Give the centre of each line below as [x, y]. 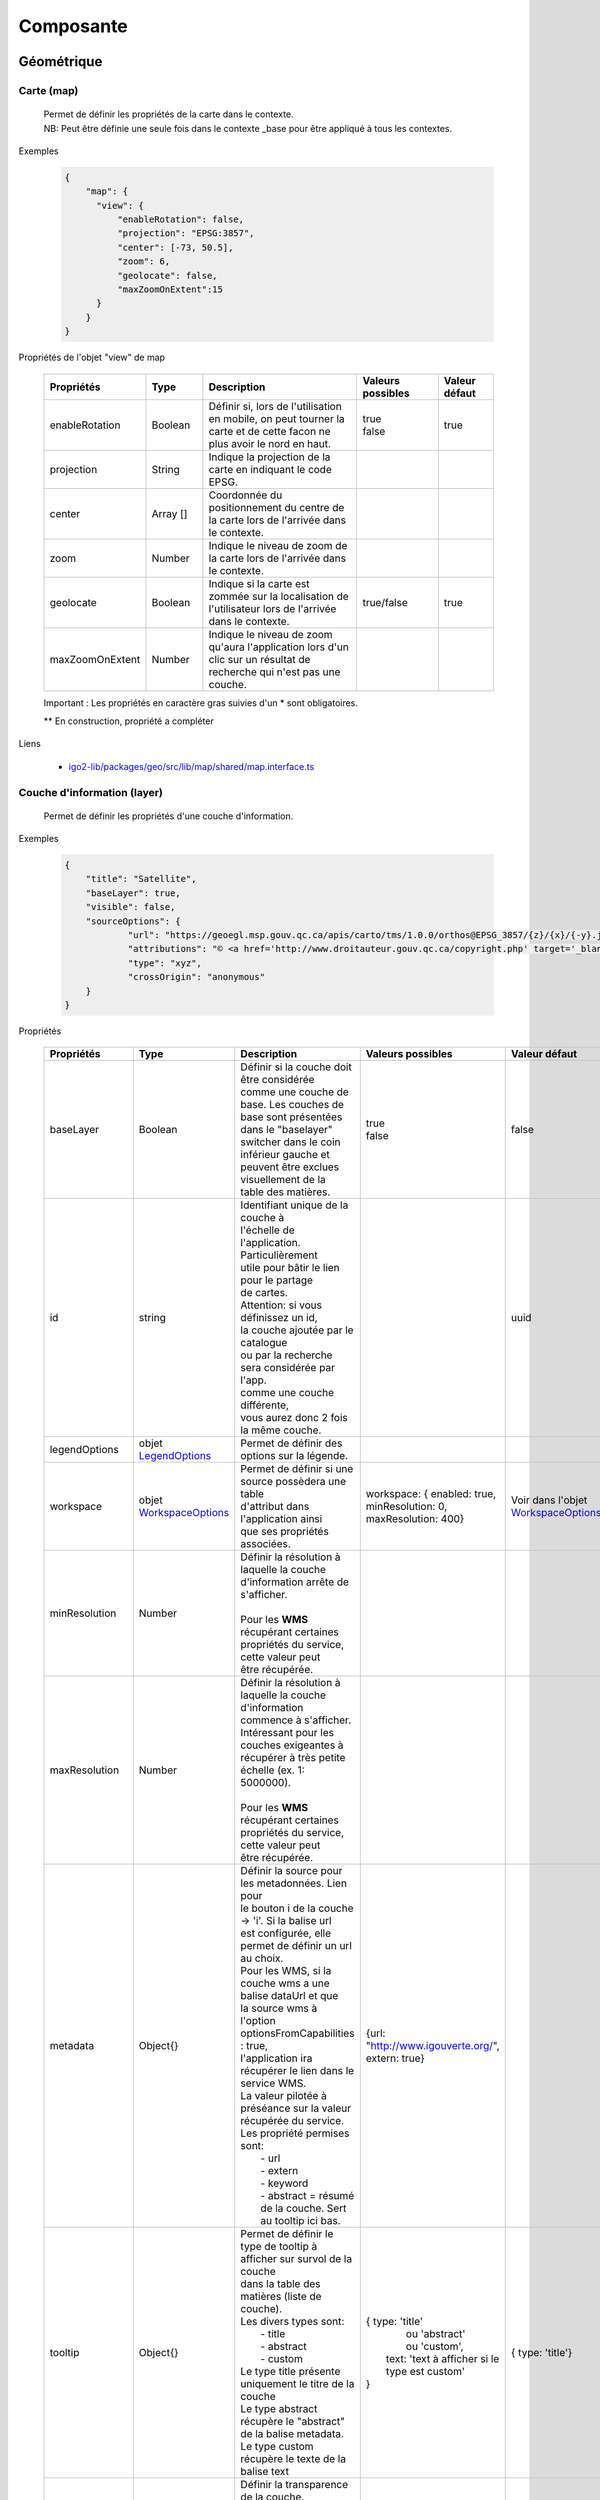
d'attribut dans [275, 1507]
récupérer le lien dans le [297, 2071]
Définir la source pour [291, 1871]
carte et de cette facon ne [269, 431]
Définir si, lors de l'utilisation [275, 406]
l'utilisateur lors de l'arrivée [272, 608]
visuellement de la [283, 1180]
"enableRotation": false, [180, 219]
